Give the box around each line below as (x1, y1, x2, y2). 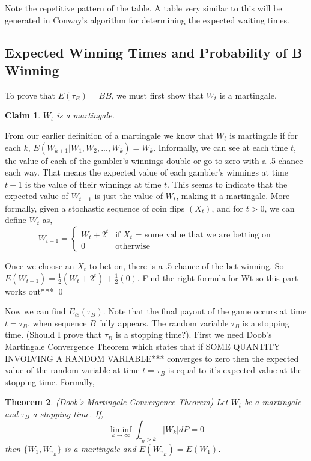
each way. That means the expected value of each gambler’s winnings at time (5, 166, 288, 179)
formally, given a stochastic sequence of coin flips (5, 201, 185, 214)
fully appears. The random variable (98, 316, 229, 329)
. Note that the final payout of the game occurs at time (103, 305, 307, 317)
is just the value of (94, 189, 163, 202)
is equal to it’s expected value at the (168, 364, 302, 376)
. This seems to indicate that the (167, 177, 288, 190)
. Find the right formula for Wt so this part (137, 271, 298, 284)
